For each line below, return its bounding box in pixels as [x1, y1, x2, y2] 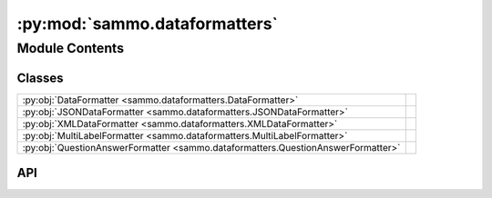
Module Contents [16, 40, 125, 56]
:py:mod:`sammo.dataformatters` [16, 14, 278, 34]
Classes [16, 70, 64, 85]
